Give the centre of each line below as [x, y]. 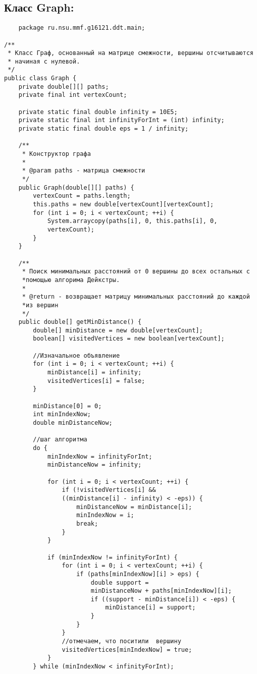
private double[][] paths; [64, 87]
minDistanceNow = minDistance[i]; [134, 507]
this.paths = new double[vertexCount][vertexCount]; [123, 204]
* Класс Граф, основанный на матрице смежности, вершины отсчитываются [131, 53]
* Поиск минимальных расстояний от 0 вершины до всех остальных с [136, 272]
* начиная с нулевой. [44, 61]
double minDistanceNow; [73, 423]
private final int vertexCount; [73, 95]
